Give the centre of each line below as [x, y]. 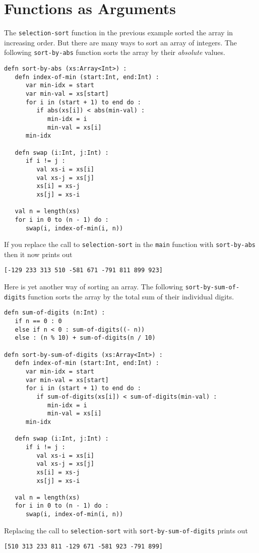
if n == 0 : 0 [38, 321]
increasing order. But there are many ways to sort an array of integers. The [121, 42]
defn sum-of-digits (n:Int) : [55, 313]
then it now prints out [38, 254]
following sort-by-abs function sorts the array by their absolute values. [115, 52]
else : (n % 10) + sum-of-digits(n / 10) [85, 338]
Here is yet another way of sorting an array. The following [94, 287]
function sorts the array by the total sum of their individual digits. [131, 296]
